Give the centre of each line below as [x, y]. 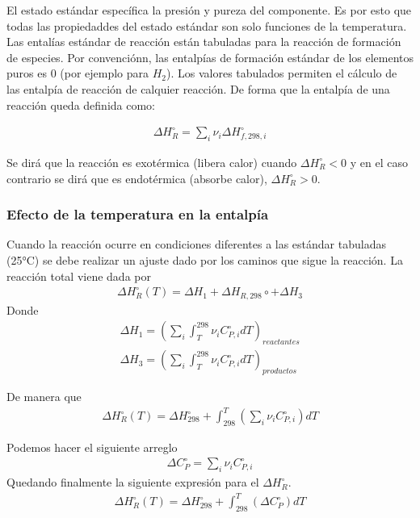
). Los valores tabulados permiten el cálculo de [282, 73]
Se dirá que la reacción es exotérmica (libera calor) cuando [152, 162]
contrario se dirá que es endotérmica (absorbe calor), [137, 178]
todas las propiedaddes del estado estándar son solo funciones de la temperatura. [207, 25]
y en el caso [379, 162]
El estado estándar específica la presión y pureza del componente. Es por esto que [209, 10]
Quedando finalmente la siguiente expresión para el [133, 482]
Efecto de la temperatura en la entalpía [138, 214]
